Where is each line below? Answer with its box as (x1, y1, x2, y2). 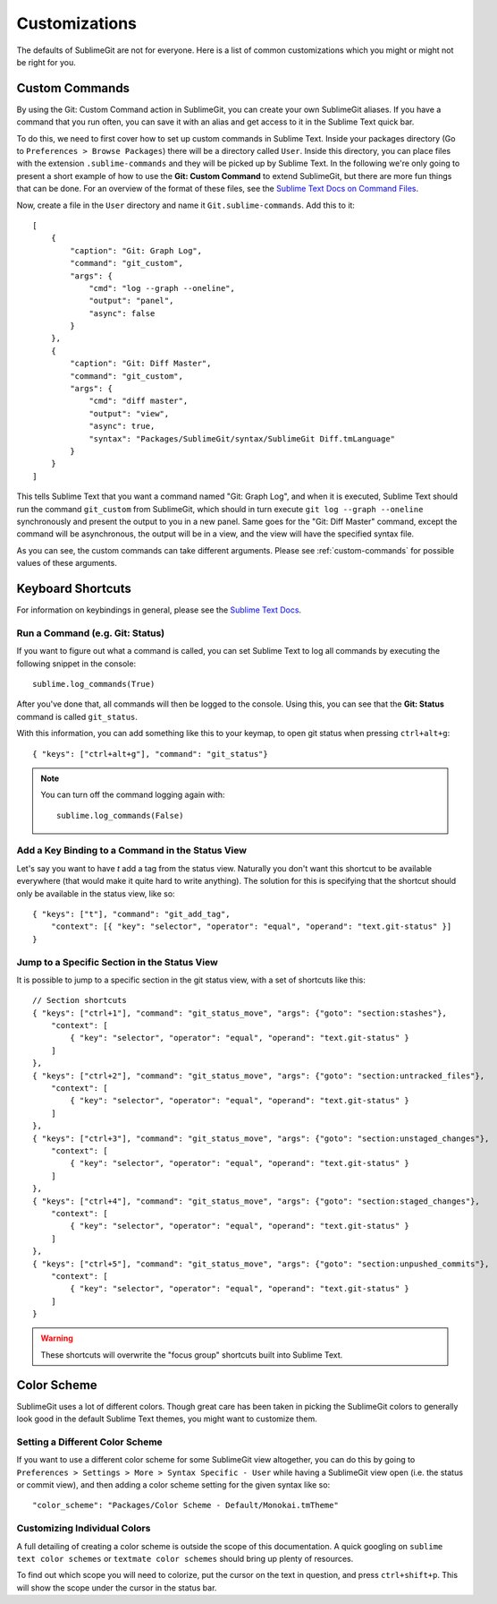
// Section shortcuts (32, 995, 127, 1006)
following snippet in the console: (16, 658, 137, 669)
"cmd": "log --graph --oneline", (88, 283, 236, 293)
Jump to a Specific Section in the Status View (16, 956, 218, 968)
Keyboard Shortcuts (16, 580, 131, 596)
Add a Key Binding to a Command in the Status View (16, 845, 248, 857)
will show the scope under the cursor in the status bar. (16, 1582, 217, 1593)
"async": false (88, 308, 156, 318)
